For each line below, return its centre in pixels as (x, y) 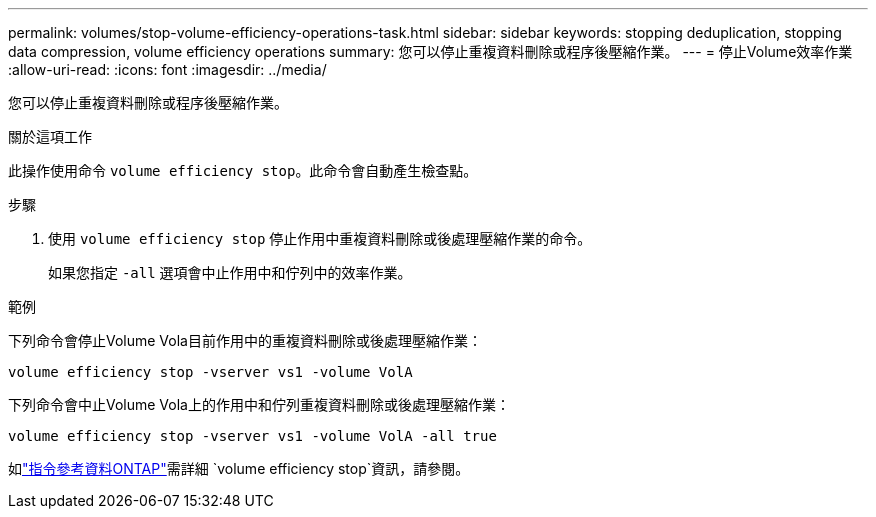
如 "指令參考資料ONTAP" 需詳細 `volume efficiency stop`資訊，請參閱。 (239, 468)
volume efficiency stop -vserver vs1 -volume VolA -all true (252, 436)
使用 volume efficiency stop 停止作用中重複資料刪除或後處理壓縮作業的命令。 (320, 238)
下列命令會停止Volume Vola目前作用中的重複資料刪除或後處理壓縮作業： (245, 340)
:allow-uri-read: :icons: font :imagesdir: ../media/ (167, 69)
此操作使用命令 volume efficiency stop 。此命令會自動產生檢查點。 (243, 170)
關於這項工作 (50, 136)
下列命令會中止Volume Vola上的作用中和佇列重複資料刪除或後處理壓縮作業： (259, 404)
